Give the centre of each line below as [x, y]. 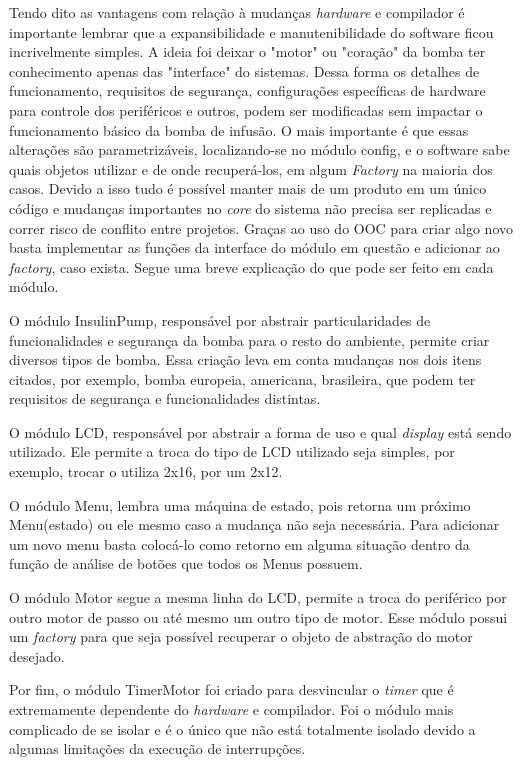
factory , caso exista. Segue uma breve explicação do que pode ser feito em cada [251, 266]
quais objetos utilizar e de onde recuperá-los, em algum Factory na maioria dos [251, 168]
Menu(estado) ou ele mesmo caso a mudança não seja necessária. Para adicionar [254, 524]
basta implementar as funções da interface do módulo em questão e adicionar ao [254, 247]
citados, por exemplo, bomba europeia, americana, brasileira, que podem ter [242, 378]
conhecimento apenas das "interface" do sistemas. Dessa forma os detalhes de [244, 70]
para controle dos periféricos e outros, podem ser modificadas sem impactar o [246, 109]
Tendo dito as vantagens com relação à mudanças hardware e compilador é [237, 12]
